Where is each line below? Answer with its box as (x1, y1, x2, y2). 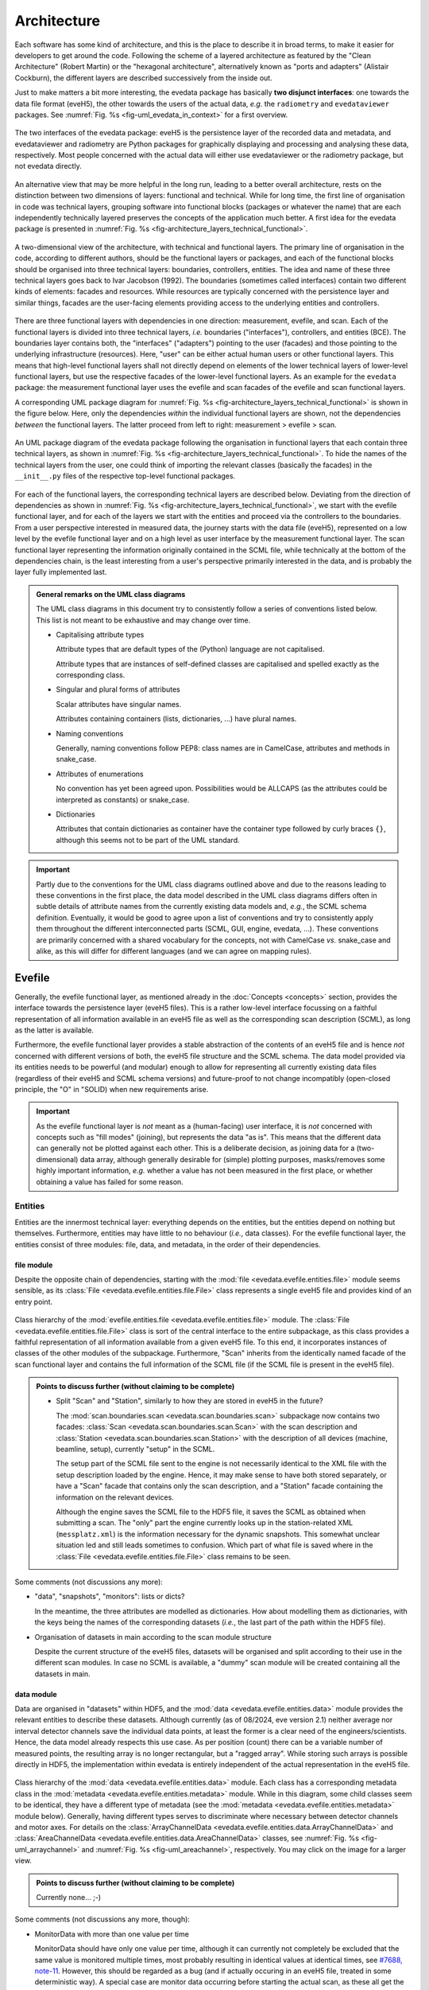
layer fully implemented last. (14, 568, 107, 577)
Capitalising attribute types (56, 630, 145, 639)
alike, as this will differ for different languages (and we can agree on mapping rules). (36, 946, 312, 955)
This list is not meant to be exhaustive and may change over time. (36, 615, 251, 625)
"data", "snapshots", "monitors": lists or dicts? (34, 1592, 185, 1602)
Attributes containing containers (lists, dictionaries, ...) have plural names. (56, 714, 297, 724)
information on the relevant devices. (56, 1492, 174, 1502)
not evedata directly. (14, 162, 83, 171)
